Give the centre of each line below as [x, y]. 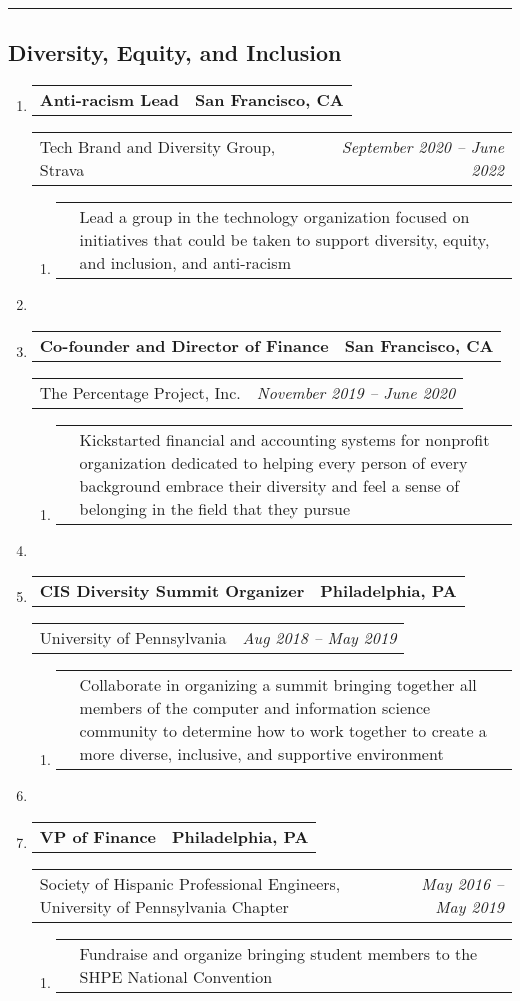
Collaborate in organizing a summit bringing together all [278, 685]
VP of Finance [98, 836]
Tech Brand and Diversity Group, [157, 147]
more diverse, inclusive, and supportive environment [261, 754]
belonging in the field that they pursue [214, 508]
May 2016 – [462, 883]
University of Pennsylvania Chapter [164, 906]
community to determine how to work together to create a [283, 731]
